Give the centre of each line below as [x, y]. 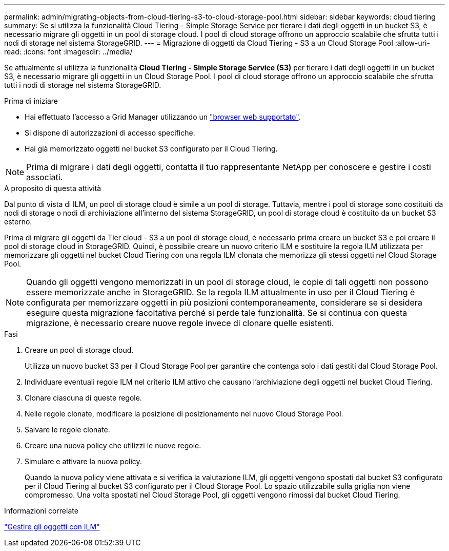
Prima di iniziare [31, 101]
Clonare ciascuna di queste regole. [83, 398]
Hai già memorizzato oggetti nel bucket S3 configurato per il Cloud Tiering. [151, 149]
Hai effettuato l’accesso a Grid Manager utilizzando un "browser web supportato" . [163, 117]
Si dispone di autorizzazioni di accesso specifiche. [110, 133]
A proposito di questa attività [53, 188]
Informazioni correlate [41, 511]
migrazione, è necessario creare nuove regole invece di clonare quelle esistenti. [180, 323]
